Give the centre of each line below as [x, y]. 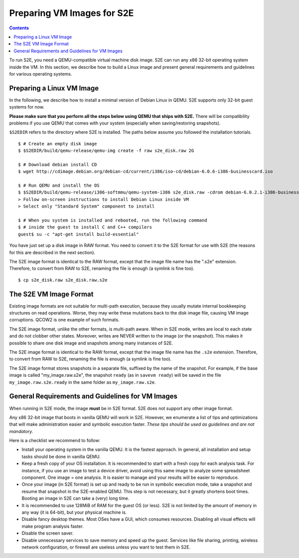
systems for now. [27, 107]
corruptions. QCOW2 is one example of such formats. [64, 320]
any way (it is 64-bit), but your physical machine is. [74, 512]
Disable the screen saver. [48, 533]
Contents [19, 28]
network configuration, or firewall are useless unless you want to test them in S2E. [106, 547]
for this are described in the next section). [52, 252]
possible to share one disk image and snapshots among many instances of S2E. [91, 343]
